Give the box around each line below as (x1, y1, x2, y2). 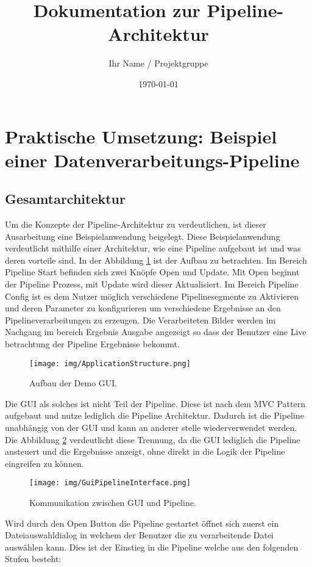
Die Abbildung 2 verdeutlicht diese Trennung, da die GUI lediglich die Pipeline (5, 433, 300, 446)
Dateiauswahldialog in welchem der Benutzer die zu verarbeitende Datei (5, 529, 274, 541)
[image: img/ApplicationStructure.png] (29, 359, 191, 368)
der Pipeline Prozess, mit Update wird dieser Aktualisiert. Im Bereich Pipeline (5, 278, 299, 291)
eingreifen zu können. (5, 457, 84, 469)
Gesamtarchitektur (5, 189, 126, 208)
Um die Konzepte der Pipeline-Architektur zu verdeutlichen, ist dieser (5, 218, 266, 231)
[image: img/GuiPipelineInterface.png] (29, 479, 191, 488)
